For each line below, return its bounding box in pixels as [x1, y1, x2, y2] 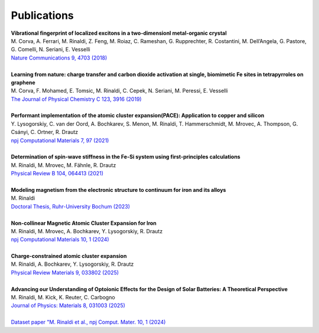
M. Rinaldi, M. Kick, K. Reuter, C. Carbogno [11, 294, 115, 301]
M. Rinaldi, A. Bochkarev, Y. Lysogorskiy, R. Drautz [11, 260, 134, 268]
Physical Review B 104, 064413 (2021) [11, 170, 103, 177]
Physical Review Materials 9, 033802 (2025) [11, 269, 119, 276]
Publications [11, 9, 74, 22]
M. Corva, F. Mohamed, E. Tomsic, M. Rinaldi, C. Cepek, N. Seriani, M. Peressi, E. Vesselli [11, 87, 229, 94]
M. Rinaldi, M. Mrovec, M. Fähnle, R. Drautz [11, 161, 116, 168]
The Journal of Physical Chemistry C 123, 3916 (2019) [11, 95, 142, 103]
